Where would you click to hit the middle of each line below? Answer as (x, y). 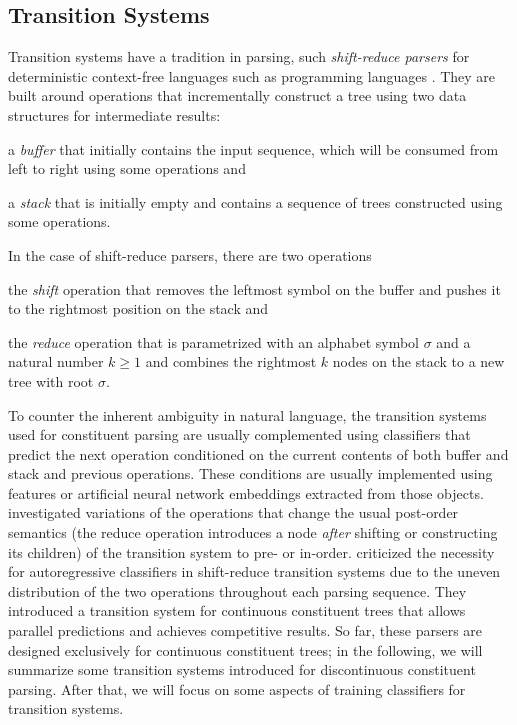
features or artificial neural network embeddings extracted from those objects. (246, 492)
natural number (56, 361)
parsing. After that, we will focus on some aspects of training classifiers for (237, 688)
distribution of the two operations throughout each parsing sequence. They (237, 590)
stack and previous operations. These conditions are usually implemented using (250, 473)
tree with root (51, 380)
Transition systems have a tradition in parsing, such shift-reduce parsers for (239, 56)
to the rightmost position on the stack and (138, 308)
